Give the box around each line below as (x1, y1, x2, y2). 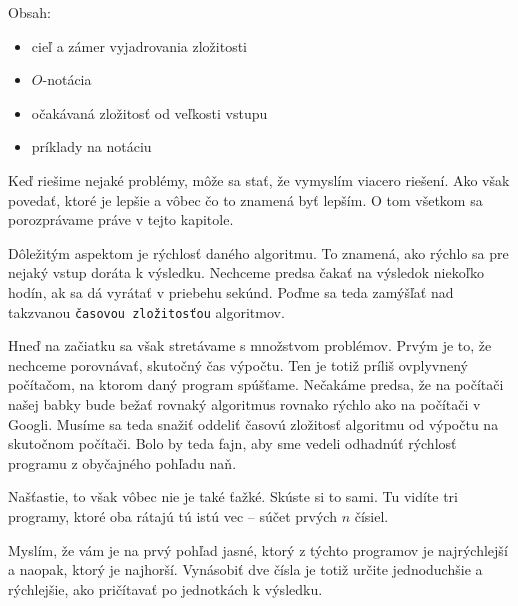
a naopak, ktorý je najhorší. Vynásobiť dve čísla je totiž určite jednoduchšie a (8, 559, 483, 580)
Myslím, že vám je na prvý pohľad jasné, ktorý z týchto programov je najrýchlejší (8, 539, 508, 560)
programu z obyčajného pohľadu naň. (8, 452, 237, 473)
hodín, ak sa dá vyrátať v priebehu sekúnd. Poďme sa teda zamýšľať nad (8, 281, 454, 302)
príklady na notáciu (31, 136, 152, 157)
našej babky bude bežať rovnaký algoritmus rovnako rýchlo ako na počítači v (8, 393, 481, 414)
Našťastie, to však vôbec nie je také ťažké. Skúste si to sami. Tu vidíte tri (8, 486, 459, 507)
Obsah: (8, 2, 51, 22)
